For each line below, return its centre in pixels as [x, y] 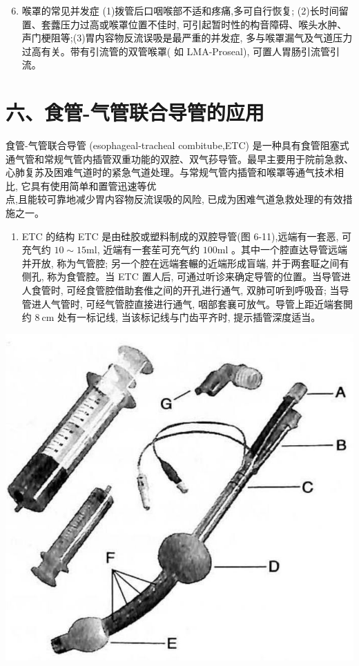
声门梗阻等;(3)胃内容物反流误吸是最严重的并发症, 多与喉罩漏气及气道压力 [187, 38]
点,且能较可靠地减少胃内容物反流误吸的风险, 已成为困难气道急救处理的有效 [174, 199]
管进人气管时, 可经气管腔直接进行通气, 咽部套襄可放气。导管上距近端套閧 [187, 303]
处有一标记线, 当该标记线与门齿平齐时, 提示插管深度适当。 [189, 317]
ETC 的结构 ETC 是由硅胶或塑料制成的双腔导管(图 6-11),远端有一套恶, [180, 236]
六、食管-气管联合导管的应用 [135, 112]
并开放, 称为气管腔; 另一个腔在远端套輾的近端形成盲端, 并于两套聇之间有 [185, 263]
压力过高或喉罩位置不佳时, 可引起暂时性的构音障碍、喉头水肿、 [204, 24]
